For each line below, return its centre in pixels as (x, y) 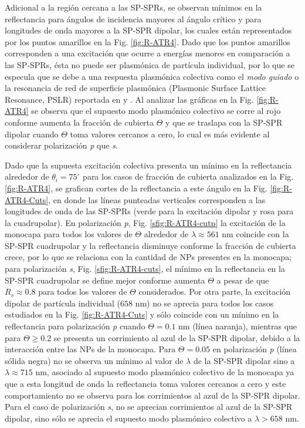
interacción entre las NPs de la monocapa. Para (90, 349)
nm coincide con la (255, 234)
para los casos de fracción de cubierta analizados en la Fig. (188, 176)
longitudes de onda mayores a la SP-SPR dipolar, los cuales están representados (148, 30)
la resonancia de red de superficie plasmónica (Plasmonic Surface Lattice (135, 88)
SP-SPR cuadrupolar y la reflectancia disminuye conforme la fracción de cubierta (150, 245)
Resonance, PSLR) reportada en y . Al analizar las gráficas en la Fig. (129, 99)
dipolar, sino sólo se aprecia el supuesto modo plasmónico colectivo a (128, 418)
